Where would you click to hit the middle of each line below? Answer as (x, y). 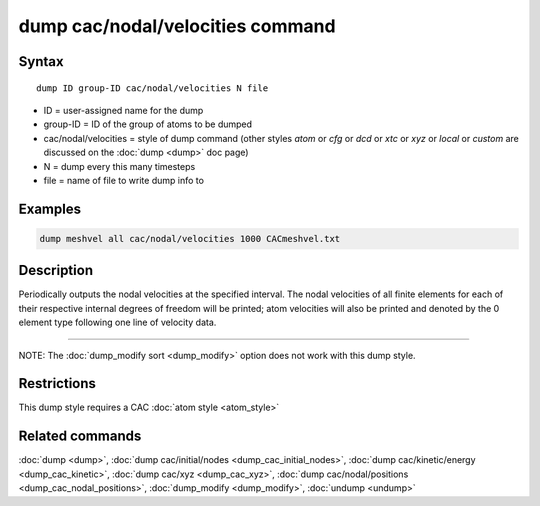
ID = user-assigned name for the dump (123, 110)
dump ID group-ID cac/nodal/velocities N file (152, 88)
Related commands (80, 436)
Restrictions (57, 383)
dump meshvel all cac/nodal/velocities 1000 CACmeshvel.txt (190, 238)
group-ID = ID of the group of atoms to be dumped (148, 124)
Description (56, 270)
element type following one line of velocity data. (117, 322)
